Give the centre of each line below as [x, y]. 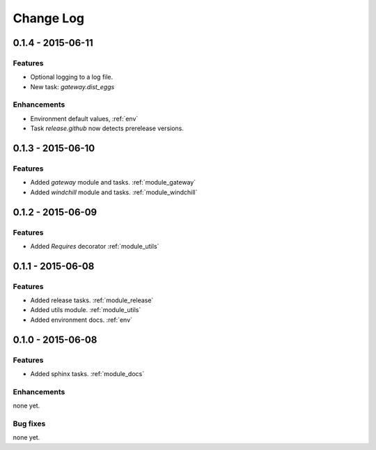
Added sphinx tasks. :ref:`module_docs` [87, 374]
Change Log [49, 18]
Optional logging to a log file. [72, 77]
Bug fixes [29, 424]
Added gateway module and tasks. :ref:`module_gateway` [113, 183]
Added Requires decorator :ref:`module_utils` [95, 246]
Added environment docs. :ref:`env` [81, 320]
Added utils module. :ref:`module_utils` [86, 310]
